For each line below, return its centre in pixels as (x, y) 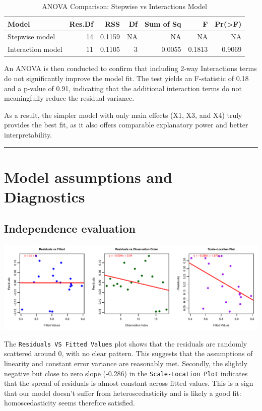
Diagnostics (45, 196)
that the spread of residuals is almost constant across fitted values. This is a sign (129, 383)
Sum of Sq (163, 23)
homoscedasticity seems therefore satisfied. (70, 403)
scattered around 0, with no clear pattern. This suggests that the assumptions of (128, 353)
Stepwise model (31, 37)
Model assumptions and (88, 177)
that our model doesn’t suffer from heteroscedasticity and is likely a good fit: (123, 393)
